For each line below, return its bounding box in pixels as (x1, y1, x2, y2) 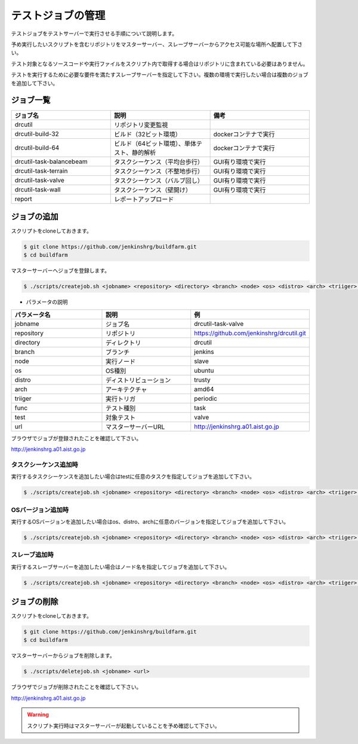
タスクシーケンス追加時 (11, 461, 79, 469)
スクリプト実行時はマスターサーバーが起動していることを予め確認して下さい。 (27, 722, 220, 729)
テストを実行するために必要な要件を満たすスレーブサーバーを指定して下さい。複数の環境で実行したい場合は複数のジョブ (11, 71, 308, 78)
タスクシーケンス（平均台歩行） (114, 158, 204, 166)
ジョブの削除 (11, 597, 58, 606)
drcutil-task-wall (14, 185, 61, 194)
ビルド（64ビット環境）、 (114, 139, 185, 148)
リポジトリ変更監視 (114, 121, 168, 129)
